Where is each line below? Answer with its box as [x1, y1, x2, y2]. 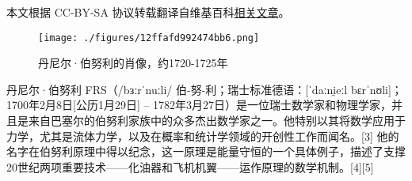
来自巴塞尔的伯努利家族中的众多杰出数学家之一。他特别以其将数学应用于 [28, 112, 406, 129]
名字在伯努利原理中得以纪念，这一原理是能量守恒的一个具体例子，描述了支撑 [6, 143, 406, 160]
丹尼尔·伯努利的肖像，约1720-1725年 [38, 55, 228, 71]
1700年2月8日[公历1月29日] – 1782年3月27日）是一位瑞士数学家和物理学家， [6, 96, 392, 113]
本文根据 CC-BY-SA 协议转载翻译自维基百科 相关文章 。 [6, 4, 290, 20]
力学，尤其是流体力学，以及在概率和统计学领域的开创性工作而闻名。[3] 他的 [6, 127, 399, 144]
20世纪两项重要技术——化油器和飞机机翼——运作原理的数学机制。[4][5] [6, 158, 374, 175]
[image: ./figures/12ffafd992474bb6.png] [38, 32, 260, 43]
